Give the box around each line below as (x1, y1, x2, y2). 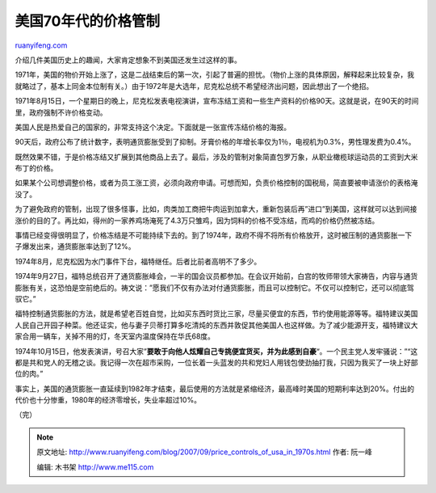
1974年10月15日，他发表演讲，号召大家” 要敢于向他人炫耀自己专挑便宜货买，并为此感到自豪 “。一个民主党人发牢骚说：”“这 (15, 346, 418, 356)
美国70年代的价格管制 (15, 12, 161, 30)
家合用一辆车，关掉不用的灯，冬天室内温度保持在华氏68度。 (15, 331, 216, 341)
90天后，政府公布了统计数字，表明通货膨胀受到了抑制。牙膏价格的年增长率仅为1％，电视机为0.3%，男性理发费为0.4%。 (15, 137, 416, 147)
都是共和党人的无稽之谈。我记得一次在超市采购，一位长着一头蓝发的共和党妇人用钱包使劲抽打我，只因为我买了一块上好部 (15, 357, 418, 367)
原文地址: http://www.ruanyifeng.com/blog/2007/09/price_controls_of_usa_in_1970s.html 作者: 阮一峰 (36, 447, 373, 457)
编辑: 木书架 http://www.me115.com (36, 461, 154, 472)
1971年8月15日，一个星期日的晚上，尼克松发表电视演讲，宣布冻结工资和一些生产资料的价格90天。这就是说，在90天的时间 (15, 96, 419, 106)
